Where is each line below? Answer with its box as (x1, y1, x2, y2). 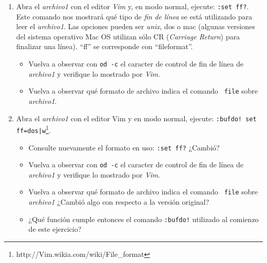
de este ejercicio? (28, 224, 82, 234)
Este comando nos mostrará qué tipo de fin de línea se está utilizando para (16, 11, 252, 21)
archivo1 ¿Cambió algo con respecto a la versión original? (28, 196, 209, 207)
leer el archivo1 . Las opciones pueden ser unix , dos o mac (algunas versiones (16, 21, 255, 32)
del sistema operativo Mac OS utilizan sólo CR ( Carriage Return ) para (16, 31, 240, 41)
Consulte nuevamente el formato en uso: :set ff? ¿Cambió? (28, 142, 220, 152)
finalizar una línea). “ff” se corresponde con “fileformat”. (16, 41, 193, 52)
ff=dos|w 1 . (16, 123, 51, 135)
